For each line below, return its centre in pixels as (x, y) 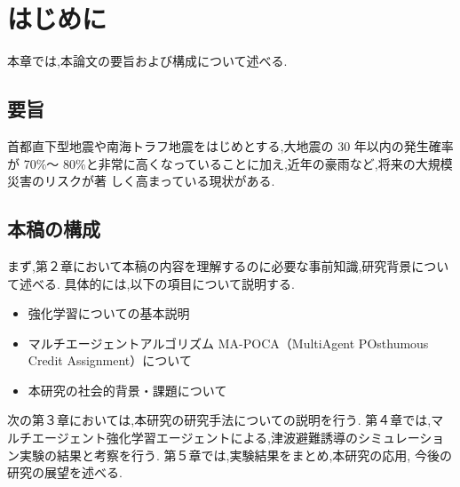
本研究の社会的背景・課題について (127, 390)
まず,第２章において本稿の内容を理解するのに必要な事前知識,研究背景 (210, 265)
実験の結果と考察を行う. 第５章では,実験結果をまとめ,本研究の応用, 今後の (235, 455)
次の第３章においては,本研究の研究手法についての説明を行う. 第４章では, (219, 420)
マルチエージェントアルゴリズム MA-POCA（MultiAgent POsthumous (228, 343)
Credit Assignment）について (110, 360)
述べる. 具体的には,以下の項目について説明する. (157, 283)
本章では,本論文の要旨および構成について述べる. (147, 61)
